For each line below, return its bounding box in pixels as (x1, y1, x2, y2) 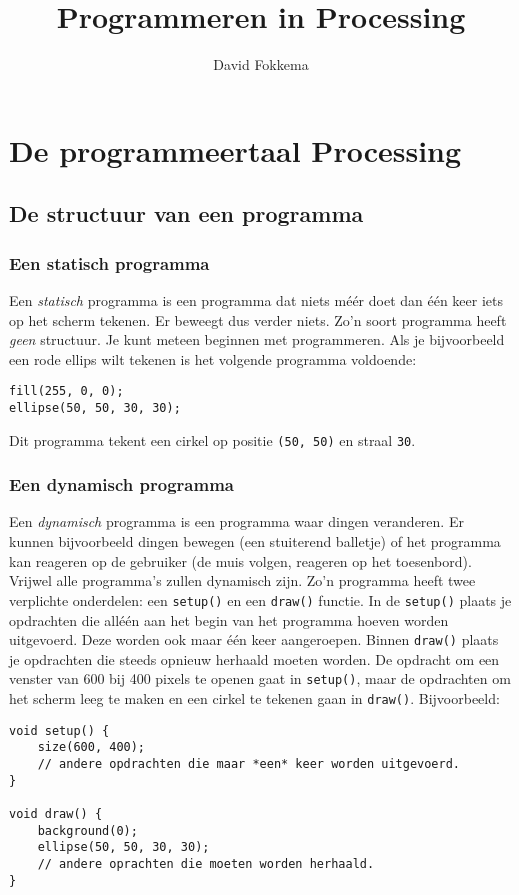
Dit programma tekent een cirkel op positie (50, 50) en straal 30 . (9, 429, 416, 450)
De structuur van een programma (9, 198, 364, 229)
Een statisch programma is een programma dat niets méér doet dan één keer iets (9, 289, 504, 310)
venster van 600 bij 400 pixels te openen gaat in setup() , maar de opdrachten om (9, 668, 511, 689)
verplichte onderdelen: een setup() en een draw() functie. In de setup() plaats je (9, 589, 512, 610)
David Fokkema (213, 54, 309, 75)
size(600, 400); (37, 740, 146, 755)
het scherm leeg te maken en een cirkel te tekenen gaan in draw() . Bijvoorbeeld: (9, 688, 500, 708)
